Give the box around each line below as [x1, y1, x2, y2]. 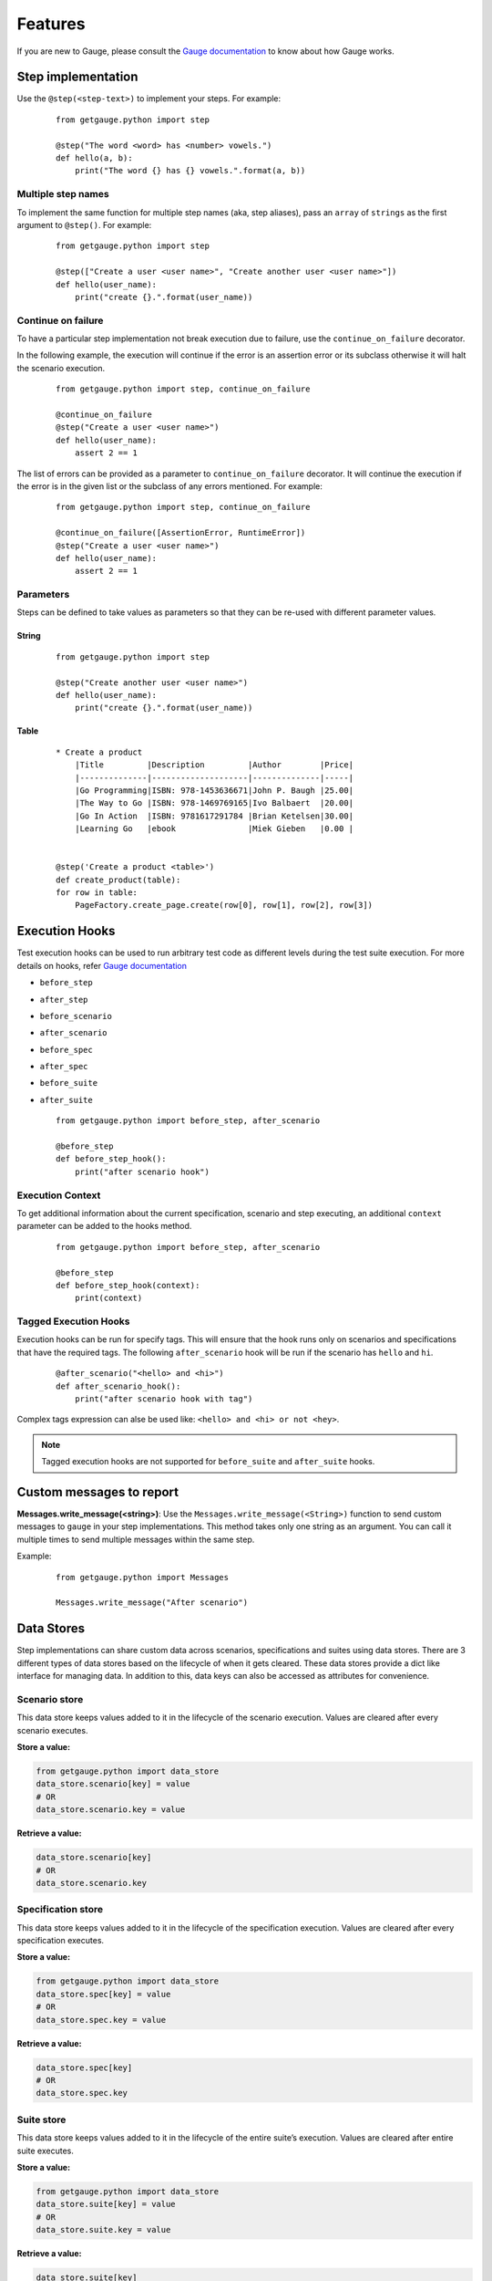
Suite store [16, 2113, 67, 2126]
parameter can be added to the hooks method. [16, 1221, 192, 1232]
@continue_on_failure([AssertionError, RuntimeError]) [56, 527, 306, 538]
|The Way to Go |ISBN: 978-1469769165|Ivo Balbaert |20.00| [74, 798, 354, 808]
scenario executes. [16, 1724, 88, 1735]
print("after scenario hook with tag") [74, 1394, 253, 1404]
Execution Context [16, 1189, 101, 1202]
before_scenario [39, 1011, 113, 1021]
